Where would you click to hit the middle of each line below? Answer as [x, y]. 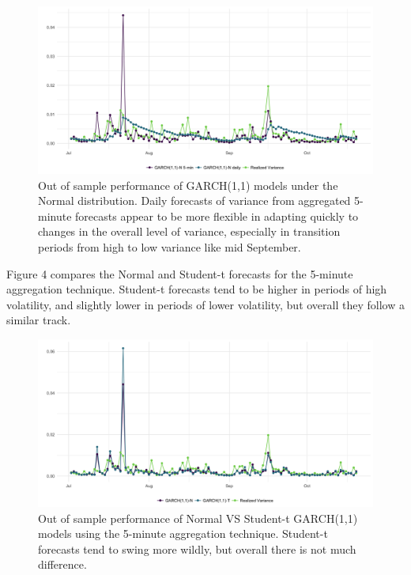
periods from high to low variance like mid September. [170, 246]
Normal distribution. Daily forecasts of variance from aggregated [194, 200]
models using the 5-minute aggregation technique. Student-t [183, 533]
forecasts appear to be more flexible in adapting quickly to [217, 216]
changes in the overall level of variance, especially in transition [189, 231]
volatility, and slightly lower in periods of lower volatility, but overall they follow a [205, 304]
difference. [62, 564]
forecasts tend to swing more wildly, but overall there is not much [197, 549]
